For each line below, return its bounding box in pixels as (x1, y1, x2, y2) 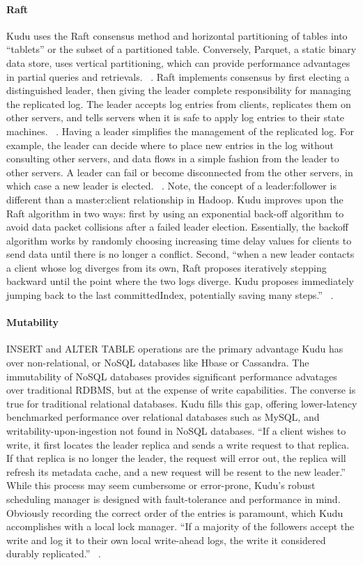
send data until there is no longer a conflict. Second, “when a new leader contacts (6, 247, 355, 261)
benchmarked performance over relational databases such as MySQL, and (6, 410, 320, 424)
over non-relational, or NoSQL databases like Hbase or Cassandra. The (6, 355, 309, 370)
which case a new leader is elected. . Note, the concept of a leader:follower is (6, 178, 337, 193)
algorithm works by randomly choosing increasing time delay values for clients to (6, 233, 352, 247)
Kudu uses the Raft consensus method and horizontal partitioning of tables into (6, 28, 348, 42)
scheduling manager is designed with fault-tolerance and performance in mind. (6, 492, 341, 506)
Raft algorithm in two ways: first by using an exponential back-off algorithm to (6, 206, 344, 220)
